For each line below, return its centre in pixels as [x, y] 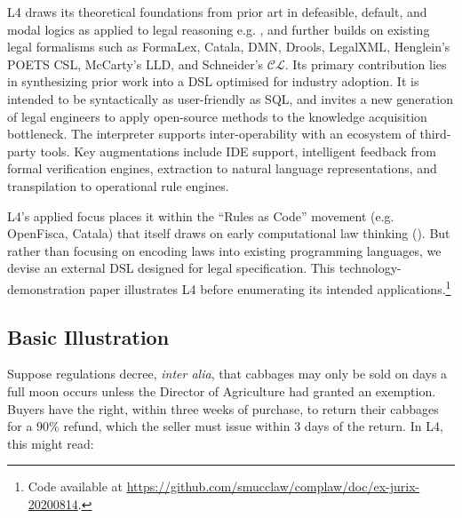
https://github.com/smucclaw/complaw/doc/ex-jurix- [273, 486]
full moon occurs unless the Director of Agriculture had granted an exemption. [222, 390]
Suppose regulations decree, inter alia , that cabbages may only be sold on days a [227, 374]
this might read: [51, 443]
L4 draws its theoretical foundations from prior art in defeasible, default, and [217, 12]
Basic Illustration [88, 336]
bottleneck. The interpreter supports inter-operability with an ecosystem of [211, 134]
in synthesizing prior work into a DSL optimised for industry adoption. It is [213, 81]
